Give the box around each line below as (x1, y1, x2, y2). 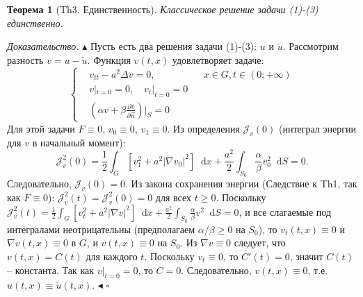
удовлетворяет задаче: (172, 52, 264, 67)
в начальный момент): (32, 135, 126, 149)
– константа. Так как (7, 262, 94, 277)
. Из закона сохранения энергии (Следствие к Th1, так (124, 176, 357, 190)
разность (7, 52, 44, 67)
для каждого (86, 248, 138, 263)
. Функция (87, 52, 131, 67)
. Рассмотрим (282, 39, 339, 53)
